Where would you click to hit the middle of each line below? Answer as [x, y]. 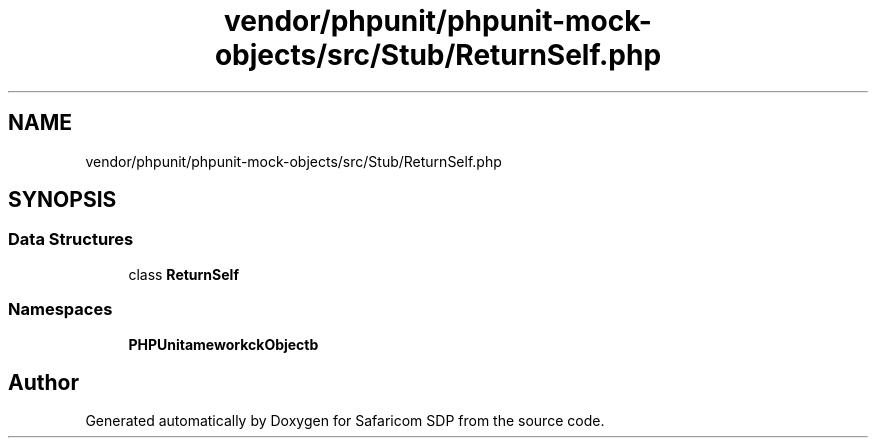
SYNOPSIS [62, 200]
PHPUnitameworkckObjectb [223, 344]
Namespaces [60, 309]
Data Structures [71, 239]
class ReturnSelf [183, 274]
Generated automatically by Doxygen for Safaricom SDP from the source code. [345, 421]
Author [43, 382]
